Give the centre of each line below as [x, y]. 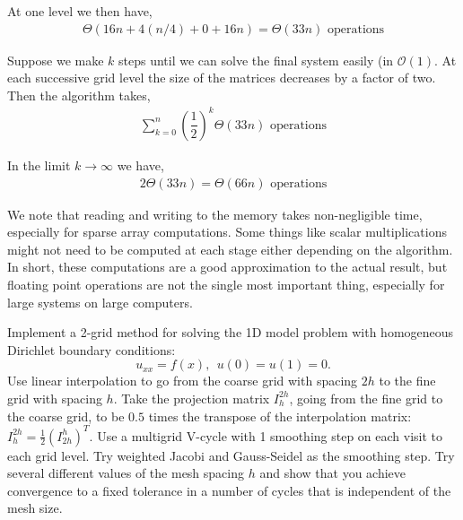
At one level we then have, [80, 11]
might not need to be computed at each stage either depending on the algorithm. [230, 249]
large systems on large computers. [100, 302]
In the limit [39, 165]
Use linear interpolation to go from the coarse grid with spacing [183, 381]
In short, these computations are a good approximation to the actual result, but [227, 267]
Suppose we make [56, 60]
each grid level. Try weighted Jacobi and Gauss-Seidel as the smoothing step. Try [231, 455]
